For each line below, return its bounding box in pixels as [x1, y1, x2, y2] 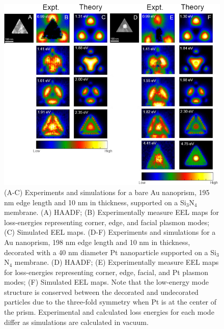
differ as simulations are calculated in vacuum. [4, 316, 149, 327]
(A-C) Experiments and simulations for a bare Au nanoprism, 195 [4, 186, 210, 197]
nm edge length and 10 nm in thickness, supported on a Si [4, 197, 186, 207]
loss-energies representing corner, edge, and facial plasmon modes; [4, 216, 210, 227]
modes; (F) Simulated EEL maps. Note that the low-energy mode [4, 277, 209, 287]
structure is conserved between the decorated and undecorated [4, 286, 199, 297]
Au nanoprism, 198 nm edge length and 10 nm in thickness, [4, 236, 190, 247]
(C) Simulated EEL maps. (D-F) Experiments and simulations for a [4, 227, 216, 237]
